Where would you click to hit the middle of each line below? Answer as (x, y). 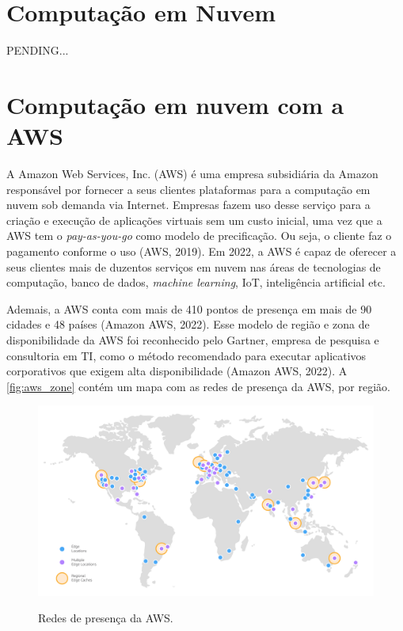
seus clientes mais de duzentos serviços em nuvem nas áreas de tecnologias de (194, 266)
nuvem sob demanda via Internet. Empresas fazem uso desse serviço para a (188, 205)
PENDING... (38, 50)
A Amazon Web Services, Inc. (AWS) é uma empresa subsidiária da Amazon (192, 174)
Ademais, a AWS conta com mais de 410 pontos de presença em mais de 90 (189, 308)
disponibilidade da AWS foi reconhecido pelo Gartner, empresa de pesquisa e (193, 339)
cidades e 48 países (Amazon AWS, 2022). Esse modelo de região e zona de (188, 324)
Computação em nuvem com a (175, 104)
